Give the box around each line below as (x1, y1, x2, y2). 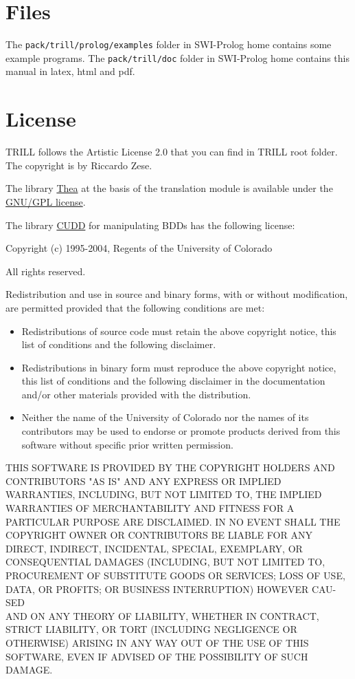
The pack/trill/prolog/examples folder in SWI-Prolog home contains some (5, 37, 332, 52)
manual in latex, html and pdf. (5, 64, 135, 78)
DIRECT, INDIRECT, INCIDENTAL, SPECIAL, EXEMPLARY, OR (5, 541, 303, 555)
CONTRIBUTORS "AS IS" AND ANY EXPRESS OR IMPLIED (5, 473, 282, 488)
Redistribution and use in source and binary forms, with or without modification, (5, 287, 348, 301)
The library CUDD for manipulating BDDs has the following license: (5, 217, 295, 232)
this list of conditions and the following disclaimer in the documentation (21, 374, 325, 388)
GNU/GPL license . (5, 194, 86, 208)
